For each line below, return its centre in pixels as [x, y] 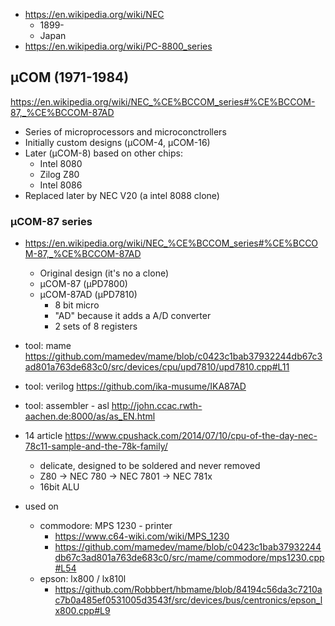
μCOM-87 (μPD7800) [83, 284]
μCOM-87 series [51, 221]
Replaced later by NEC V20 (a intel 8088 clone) [122, 195]
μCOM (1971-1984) [70, 77]
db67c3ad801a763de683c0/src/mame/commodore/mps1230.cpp [189, 558]
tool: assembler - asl [67, 406]
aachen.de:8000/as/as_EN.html [90, 416]
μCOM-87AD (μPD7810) [88, 295]
